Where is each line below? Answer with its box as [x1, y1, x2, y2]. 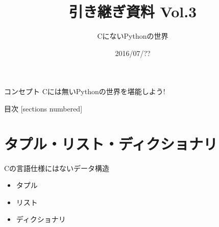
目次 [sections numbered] [4, 103, 83, 113]
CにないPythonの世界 [97, 31, 168, 41]
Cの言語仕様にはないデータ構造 [4, 162, 110, 173]
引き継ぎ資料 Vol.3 [68, 1, 197, 22]
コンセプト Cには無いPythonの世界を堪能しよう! [4, 86, 165, 97]
